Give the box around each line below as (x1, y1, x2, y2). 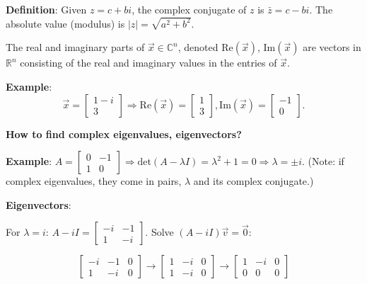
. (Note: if (302, 154, 344, 169)
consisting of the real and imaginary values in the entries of (20, 55, 277, 70)
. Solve (145, 225, 174, 239)
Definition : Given (6, 2, 87, 16)
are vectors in (303, 40, 361, 55)
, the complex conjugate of (132, 2, 247, 16)
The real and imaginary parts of (6, 40, 145, 55)
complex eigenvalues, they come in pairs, (6, 174, 182, 188)
